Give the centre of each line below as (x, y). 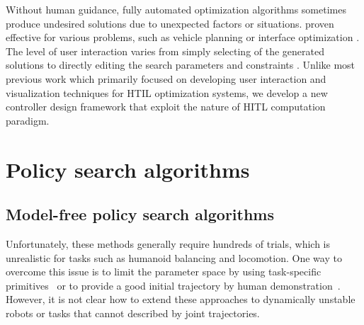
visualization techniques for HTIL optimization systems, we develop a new (167, 92)
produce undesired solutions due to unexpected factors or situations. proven (170, 23)
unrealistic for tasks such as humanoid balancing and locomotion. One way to (174, 257)
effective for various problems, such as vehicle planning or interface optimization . (183, 37)
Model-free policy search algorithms (140, 214)
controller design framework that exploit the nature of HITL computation (166, 107)
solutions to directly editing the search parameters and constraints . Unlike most (181, 65)
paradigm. (28, 120)
